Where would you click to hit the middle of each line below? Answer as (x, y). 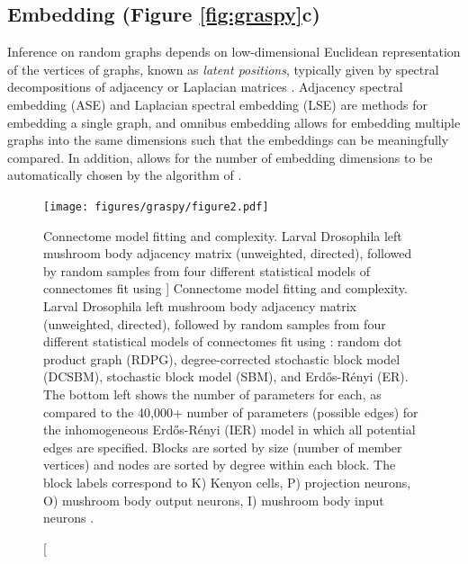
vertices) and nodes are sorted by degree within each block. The (220, 465)
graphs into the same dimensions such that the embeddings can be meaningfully (228, 140)
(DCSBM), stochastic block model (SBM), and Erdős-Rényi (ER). (226, 376)
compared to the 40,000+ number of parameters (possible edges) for (231, 412)
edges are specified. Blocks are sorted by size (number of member (223, 447)
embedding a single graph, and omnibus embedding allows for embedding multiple (234, 122)
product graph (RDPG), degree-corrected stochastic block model (222, 358)
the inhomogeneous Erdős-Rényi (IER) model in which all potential (229, 430)
